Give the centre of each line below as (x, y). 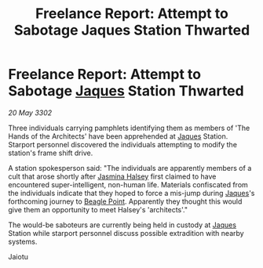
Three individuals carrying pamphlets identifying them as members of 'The (129, 128)
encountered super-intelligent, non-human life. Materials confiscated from (128, 184)
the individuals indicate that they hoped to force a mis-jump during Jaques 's (131, 193)
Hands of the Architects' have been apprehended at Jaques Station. (118, 136)
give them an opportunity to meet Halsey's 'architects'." (98, 209)
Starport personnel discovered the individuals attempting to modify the (123, 144)
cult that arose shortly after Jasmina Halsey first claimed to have (112, 176)
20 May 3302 (30, 112)
